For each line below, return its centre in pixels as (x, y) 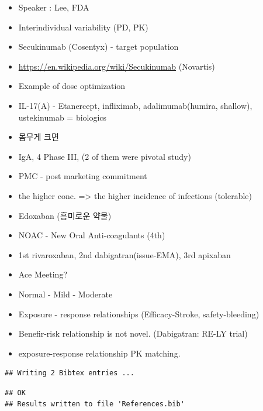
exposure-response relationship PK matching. (99, 353)
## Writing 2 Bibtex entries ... (70, 373)
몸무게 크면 (39, 137)
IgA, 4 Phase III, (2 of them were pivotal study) (105, 156)
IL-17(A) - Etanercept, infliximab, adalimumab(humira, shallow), (135, 105)
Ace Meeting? (43, 274)
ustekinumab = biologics (63, 117)
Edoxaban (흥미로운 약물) (65, 215)
